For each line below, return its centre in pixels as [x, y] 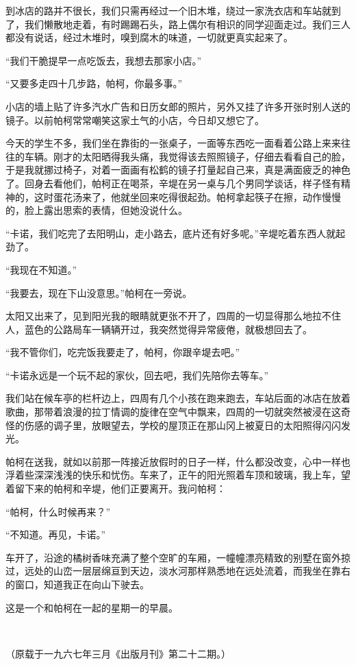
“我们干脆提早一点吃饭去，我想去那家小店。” [104, 60]
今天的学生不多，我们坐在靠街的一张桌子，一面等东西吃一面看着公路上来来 [173, 143]
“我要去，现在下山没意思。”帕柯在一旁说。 [99, 292]
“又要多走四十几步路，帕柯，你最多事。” [94, 83]
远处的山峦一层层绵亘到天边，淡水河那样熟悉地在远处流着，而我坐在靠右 [187, 571]
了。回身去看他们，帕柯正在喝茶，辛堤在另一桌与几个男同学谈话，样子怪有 [173, 183]
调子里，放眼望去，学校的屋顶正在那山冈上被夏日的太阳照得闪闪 [197, 425]
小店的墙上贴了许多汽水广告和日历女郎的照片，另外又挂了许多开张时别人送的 [178, 106]
